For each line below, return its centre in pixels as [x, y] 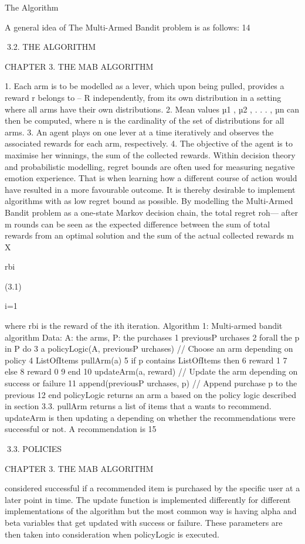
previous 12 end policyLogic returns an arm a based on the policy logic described [150, 394]
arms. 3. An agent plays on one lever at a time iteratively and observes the [139, 132]
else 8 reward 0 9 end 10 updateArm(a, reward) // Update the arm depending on [151, 371]
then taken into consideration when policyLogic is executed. [112, 534]
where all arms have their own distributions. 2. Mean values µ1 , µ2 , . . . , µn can [152, 109]
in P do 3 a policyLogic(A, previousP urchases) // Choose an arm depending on [149, 348]
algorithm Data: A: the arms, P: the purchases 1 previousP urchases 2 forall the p [152, 337]
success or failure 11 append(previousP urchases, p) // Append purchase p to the [151, 383]
